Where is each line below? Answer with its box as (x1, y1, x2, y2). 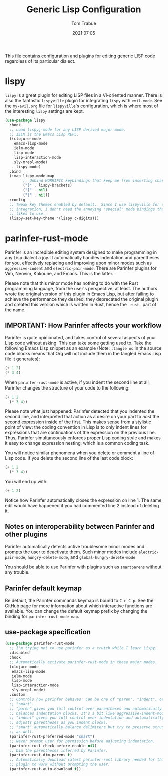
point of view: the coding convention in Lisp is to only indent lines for (5, 424, 147, 430)
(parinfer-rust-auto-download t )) (9, 767, 81, 772)
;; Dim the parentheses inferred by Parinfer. (9, 748, 108, 753)
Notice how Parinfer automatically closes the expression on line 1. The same (5, 497, 162, 503)
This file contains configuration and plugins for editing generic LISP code (5, 53, 156, 59)
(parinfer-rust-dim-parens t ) (9, 753, 72, 758)
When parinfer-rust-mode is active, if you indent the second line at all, (5, 379, 150, 385)
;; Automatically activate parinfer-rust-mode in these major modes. (9, 659, 157, 665)
